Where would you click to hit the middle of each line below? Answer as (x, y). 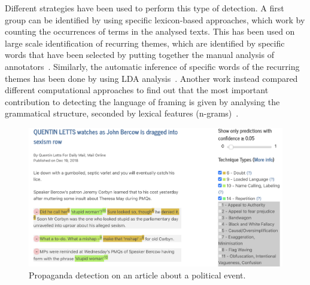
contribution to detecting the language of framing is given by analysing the (142, 101)
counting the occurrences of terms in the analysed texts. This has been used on (150, 31)
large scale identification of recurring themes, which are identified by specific (145, 43)
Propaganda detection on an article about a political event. (137, 275)
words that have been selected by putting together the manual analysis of (139, 55)
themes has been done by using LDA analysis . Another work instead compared (151, 78)
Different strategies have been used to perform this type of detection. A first (145, 8)
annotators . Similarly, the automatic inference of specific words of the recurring (152, 66)
